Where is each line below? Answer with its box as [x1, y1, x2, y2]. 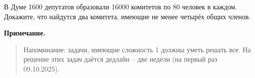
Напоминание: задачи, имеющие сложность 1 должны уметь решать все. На [23, 44, 251, 54]
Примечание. [4, 28, 45, 38]
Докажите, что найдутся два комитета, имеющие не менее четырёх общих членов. [4, 11, 251, 21]
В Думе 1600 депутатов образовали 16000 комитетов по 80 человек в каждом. [4, 1, 237, 11]
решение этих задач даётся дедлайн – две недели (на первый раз [23, 54, 218, 64]
